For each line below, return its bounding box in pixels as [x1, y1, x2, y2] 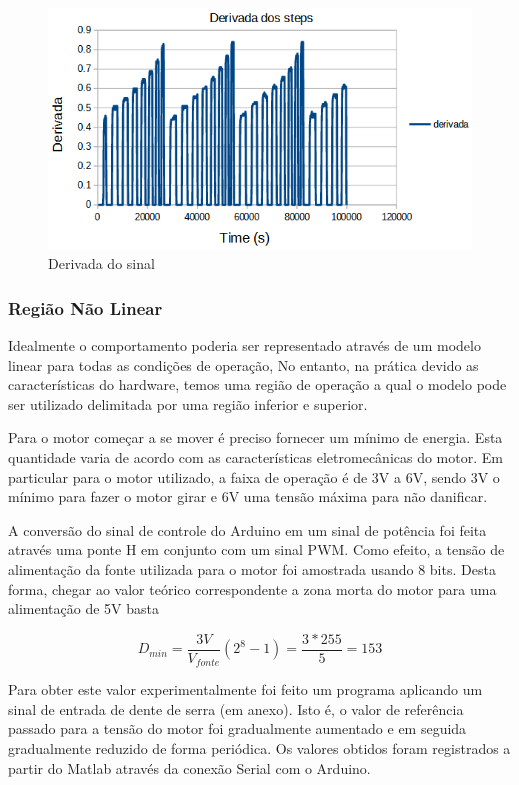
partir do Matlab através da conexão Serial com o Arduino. [8, 757, 371, 778]
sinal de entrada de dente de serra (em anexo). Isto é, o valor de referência [8, 698, 464, 719]
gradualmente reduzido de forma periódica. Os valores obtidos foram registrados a [8, 738, 511, 759]
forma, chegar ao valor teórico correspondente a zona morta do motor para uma [8, 578, 497, 599]
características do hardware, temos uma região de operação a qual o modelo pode [8, 374, 507, 395]
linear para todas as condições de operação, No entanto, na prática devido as [8, 354, 479, 375]
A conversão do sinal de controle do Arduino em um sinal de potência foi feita [8, 519, 487, 540]
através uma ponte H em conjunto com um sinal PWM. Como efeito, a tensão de [8, 539, 505, 560]
